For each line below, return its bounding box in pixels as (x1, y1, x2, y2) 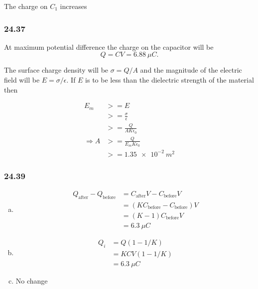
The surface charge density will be (4, 65, 109, 75)
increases (60, 1, 87, 11)
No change (15, 275, 48, 286)
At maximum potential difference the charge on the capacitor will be (4, 41, 214, 52)
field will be (4, 75, 40, 85)
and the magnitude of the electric (140, 65, 242, 75)
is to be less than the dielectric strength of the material (85, 75, 254, 85)
